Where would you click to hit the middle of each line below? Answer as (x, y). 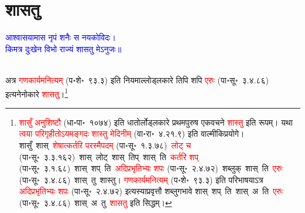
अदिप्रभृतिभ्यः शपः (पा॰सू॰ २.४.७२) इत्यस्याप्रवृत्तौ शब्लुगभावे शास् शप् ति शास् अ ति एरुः (151, 191)
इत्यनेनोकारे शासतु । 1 (37, 93)
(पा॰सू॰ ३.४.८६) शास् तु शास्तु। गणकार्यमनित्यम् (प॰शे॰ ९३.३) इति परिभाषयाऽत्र (141, 179)
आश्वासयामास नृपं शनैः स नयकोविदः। (61, 37)
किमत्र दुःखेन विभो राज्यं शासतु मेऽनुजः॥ (64, 48)
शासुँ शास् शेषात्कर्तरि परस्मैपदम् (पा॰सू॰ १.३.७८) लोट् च (105, 145)
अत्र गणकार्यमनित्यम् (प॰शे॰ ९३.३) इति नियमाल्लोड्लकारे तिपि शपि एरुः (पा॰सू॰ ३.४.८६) (137, 80)
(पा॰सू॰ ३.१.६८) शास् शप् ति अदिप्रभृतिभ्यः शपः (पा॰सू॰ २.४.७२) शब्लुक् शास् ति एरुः (151, 168)
